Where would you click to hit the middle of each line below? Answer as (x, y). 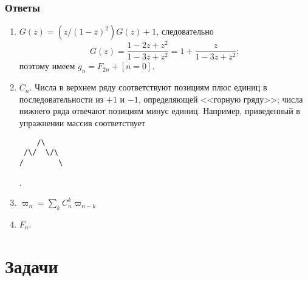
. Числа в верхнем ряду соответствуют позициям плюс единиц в (148, 87)
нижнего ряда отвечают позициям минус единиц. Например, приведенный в (159, 111)
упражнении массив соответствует (82, 122)
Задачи (32, 266)
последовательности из (61, 99)
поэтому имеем (47, 66)
